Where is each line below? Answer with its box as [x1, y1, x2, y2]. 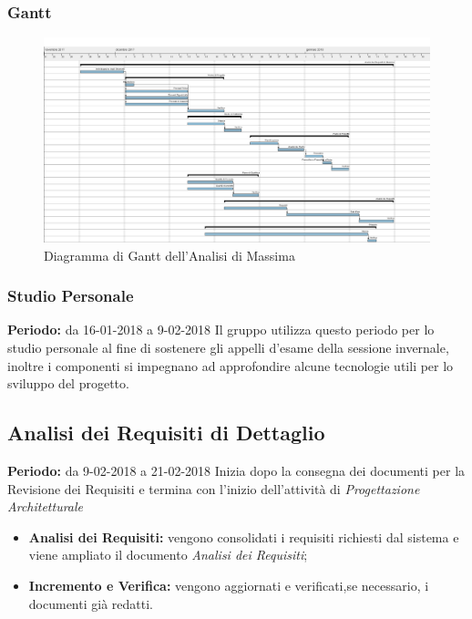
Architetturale [7, 497, 84, 516]
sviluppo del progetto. [7, 374, 129, 393]
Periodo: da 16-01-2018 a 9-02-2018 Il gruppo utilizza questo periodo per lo [7, 320, 435, 339]
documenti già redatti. [28, 593, 153, 613]
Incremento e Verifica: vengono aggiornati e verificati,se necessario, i [28, 576, 429, 594]
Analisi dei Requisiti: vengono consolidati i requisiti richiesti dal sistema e [28, 527, 459, 546]
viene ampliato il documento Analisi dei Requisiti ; [28, 545, 308, 564]
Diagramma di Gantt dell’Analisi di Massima [44, 245, 295, 264]
